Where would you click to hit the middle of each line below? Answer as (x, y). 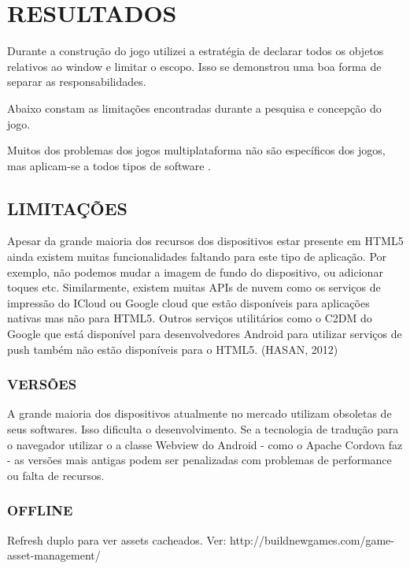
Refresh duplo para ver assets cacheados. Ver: (117, 539)
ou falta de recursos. (56, 475)
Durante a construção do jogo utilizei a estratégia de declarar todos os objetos (196, 51)
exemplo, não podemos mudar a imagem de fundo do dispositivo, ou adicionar (195, 271)
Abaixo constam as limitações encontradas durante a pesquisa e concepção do (194, 108)
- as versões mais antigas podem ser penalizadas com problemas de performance (199, 460)
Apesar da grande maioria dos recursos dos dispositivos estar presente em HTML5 (205, 241)
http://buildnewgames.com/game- (312, 539)
